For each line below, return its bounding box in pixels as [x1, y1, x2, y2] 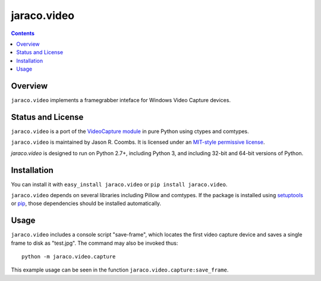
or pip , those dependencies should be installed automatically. [11, 200, 162, 207]
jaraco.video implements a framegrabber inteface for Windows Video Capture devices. [11, 97, 231, 104]
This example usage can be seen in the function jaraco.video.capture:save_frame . [11, 266, 229, 273]
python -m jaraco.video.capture [21, 253, 116, 260]
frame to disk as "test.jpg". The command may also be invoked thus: [11, 239, 178, 247]
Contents [11, 30, 35, 37]
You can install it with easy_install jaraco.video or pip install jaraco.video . [11, 181, 228, 188]
